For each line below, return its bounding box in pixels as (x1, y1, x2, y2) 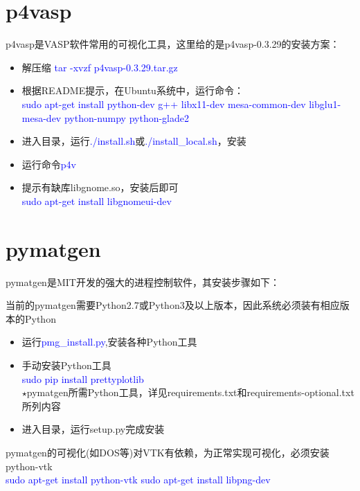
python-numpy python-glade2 (64, 110, 190, 125)
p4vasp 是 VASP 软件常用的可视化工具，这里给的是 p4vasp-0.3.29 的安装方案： (6, 37, 340, 51)
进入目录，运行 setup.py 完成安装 (21, 422, 165, 436)
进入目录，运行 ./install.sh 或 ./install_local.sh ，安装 (21, 134, 246, 148)
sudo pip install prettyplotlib (21, 371, 144, 386)
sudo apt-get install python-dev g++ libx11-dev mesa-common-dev (21, 96, 306, 111)
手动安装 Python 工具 (21, 357, 111, 372)
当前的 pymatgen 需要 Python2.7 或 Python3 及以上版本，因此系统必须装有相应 (6, 298, 340, 312)
